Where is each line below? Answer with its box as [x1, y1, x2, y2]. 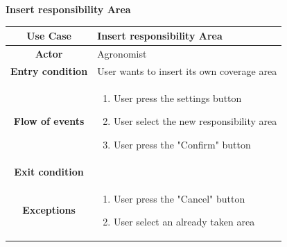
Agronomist [97, 46, 147, 60]
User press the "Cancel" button [113, 191, 245, 205]
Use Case [26, 28, 71, 43]
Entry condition [10, 63, 88, 78]
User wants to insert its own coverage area [97, 63, 277, 78]
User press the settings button [113, 90, 242, 105]
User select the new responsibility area [113, 114, 277, 128]
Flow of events [13, 114, 85, 128]
